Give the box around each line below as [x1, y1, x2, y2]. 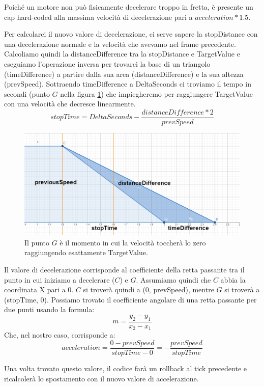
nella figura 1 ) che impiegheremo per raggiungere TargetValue [60, 88, 253, 99]
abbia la [220, 274, 246, 285]
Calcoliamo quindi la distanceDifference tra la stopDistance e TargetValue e [4, 48, 240, 59]
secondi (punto [4, 88, 50, 99]
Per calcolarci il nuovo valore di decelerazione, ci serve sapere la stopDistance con [4, 29, 258, 39]
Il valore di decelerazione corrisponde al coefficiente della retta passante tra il [4, 264, 245, 275]
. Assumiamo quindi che [136, 274, 211, 285]
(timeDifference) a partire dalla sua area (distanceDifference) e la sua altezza [4, 68, 244, 79]
